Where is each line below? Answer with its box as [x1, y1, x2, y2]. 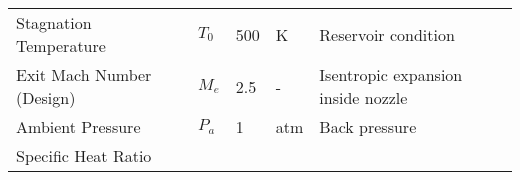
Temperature [16, 34, 106, 57]
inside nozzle [319, 86, 408, 109]
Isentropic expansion [319, 63, 463, 86]
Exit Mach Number [16, 63, 152, 86]
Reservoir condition [319, 22, 455, 46]
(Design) [16, 86, 76, 109]
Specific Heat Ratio [16, 144, 152, 167]
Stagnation [16, 11, 92, 34]
